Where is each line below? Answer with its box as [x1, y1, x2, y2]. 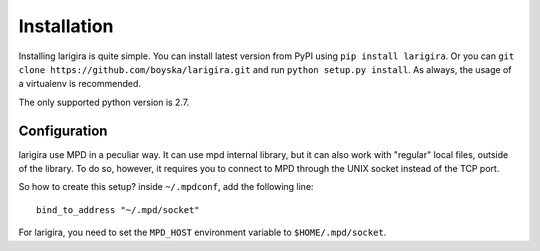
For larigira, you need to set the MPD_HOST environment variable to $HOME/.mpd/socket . [18, 226, 387, 239]
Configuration [18, 122, 108, 139]
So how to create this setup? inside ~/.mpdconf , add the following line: [18, 181, 314, 193]
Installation [18, 15, 114, 37]
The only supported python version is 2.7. [18, 96, 190, 108]
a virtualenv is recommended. [18, 78, 142, 90]
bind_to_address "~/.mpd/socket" [36, 204, 200, 215]
